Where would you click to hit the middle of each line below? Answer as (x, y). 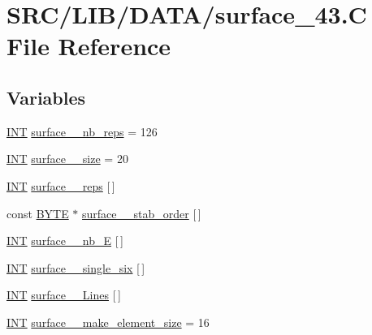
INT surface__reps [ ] (61, 185)
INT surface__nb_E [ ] (65, 241)
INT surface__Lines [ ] (64, 295)
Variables (46, 97)
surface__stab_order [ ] (142, 213)
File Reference (89, 46)
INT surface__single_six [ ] (76, 267)
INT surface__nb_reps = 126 (82, 131)
